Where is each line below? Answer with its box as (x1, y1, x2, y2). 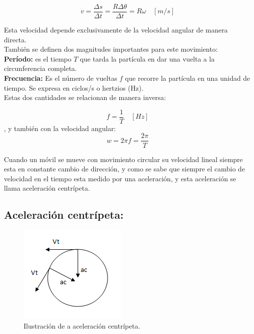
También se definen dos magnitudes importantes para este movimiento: (4, 44, 218, 54)
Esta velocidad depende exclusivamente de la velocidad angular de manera (4, 25, 228, 35)
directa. (4, 34, 27, 44)
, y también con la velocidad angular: (4, 123, 116, 133)
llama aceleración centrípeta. (4, 183, 90, 193)
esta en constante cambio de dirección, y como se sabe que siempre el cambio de (4, 164, 245, 174)
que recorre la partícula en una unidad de (125, 73, 250, 83)
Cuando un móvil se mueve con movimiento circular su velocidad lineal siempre (4, 154, 243, 164)
